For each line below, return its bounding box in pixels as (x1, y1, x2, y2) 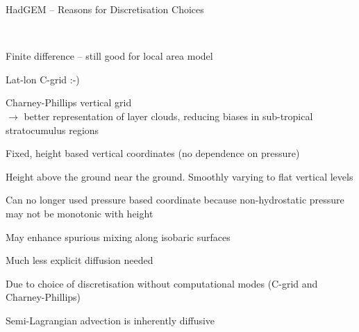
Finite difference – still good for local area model (6, 49, 213, 63)
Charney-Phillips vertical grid (6, 95, 132, 110)
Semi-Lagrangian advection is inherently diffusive (6, 313, 215, 327)
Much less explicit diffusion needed (6, 253, 153, 267)
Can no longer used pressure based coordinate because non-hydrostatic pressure (6, 192, 344, 207)
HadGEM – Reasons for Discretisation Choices (6, 2, 204, 16)
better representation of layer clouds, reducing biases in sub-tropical (24, 108, 313, 123)
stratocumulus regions (6, 122, 99, 137)
